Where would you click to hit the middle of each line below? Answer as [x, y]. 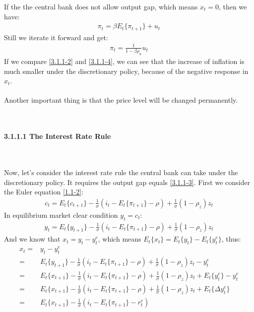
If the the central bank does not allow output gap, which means [101, 6]
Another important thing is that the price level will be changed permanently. [121, 100]
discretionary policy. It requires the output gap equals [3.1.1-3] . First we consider [127, 182]
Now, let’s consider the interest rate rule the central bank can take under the [121, 172]
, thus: [231, 239]
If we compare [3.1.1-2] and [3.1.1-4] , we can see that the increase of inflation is [124, 61]
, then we [233, 6]
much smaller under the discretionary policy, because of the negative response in [126, 71]
